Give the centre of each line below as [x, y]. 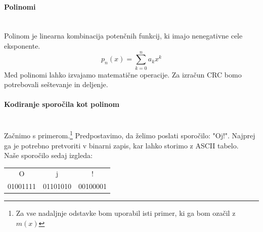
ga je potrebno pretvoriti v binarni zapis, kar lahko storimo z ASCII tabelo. [121, 145]
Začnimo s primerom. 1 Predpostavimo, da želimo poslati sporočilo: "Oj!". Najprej [130, 134]
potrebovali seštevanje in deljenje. [56, 84]
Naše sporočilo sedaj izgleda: [48, 155]
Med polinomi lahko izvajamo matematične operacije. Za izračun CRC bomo [123, 74]
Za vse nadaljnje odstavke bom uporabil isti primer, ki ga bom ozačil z [126, 213]
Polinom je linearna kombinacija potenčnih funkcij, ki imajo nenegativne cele [123, 36]
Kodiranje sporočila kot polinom [62, 104]
